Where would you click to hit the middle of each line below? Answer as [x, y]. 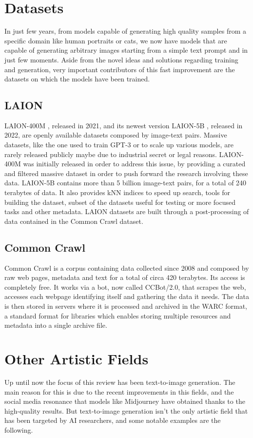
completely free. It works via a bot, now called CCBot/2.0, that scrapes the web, [125, 287]
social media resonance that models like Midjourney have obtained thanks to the [125, 401]
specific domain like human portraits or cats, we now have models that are [116, 40]
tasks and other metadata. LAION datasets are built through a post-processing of [127, 211]
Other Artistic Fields [77, 358]
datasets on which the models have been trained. [77, 79]
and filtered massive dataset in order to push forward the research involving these [126, 173]
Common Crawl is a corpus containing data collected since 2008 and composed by [127, 268]
